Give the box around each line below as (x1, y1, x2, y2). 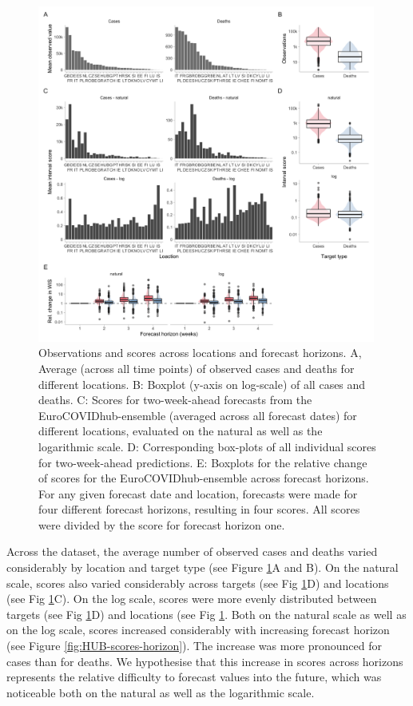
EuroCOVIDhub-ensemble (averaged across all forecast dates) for (38, 407, 357, 423)
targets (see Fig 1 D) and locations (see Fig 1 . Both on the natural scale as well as (6, 605, 407, 622)
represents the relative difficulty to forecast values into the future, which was (6, 668, 382, 685)
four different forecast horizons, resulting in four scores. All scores (38, 501, 360, 518)
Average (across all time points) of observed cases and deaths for (38, 359, 355, 376)
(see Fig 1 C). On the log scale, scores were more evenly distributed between (6, 590, 377, 607)
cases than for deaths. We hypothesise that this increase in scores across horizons (6, 652, 403, 669)
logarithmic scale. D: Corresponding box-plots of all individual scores (38, 438, 376, 454)
